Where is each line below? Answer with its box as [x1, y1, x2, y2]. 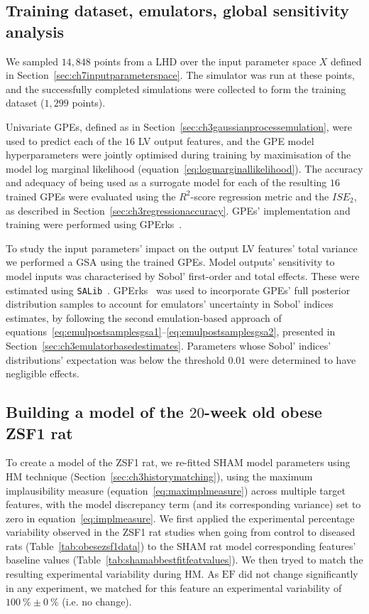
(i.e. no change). [62, 594, 132, 609]
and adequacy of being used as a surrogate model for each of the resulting [6, 175, 327, 190]
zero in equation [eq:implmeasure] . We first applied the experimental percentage [6, 510, 355, 525]
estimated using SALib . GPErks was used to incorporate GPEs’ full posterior [6, 282, 351, 297]
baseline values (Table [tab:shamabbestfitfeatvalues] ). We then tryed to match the [6, 552, 363, 567]
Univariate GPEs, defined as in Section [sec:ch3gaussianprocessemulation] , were [6, 119, 353, 134]
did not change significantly [238, 566, 358, 581]
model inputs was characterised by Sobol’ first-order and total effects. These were [6, 268, 360, 283]
